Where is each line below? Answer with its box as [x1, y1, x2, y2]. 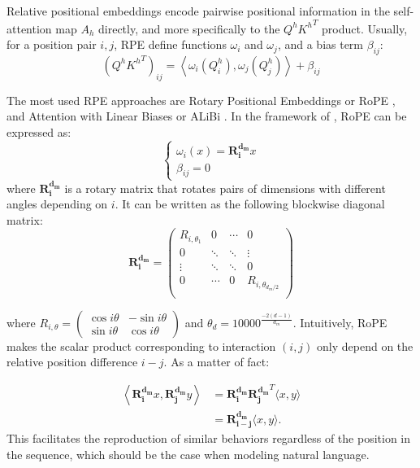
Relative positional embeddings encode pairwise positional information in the [6, 2, 390, 19]
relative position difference [6, 353, 138, 370]
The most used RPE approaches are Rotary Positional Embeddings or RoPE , [6, 91, 396, 108]
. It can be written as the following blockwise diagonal [115, 195, 385, 212]
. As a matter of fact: [163, 353, 270, 370]
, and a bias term [277, 36, 364, 53]
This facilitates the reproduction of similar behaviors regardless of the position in [6, 430, 411, 447]
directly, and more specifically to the [98, 20, 280, 37]
